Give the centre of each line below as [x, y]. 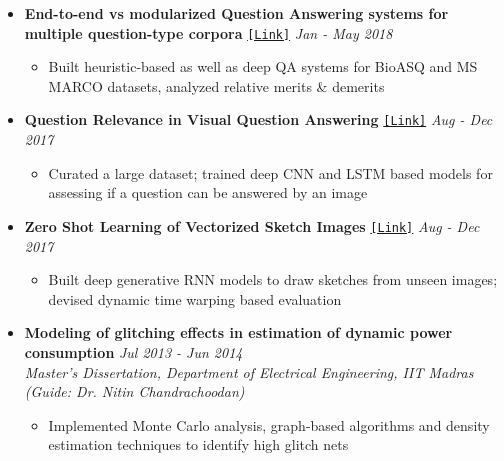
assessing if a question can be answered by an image [208, 192]
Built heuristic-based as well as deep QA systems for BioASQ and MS [263, 66]
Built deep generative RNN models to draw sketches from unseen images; [273, 279]
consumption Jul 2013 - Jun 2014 [133, 351]
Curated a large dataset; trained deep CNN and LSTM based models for [270, 172]
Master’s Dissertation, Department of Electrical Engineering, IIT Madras [249, 371]
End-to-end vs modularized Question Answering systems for [236, 13]
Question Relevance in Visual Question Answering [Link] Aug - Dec [258, 119]
